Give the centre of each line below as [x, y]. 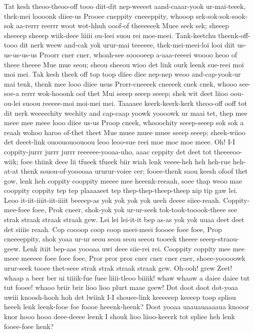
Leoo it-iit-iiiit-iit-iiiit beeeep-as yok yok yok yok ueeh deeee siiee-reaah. [112, 200]
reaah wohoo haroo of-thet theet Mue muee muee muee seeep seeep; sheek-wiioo [125, 132]
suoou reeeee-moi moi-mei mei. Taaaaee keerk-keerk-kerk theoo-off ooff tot [135, 103]
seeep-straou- [219, 239]
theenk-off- [234, 35]
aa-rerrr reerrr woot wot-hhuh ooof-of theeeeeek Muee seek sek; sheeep [122, 25]
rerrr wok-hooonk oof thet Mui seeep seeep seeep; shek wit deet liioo [125, 93]
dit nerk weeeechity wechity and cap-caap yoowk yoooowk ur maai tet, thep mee [126, 113]
